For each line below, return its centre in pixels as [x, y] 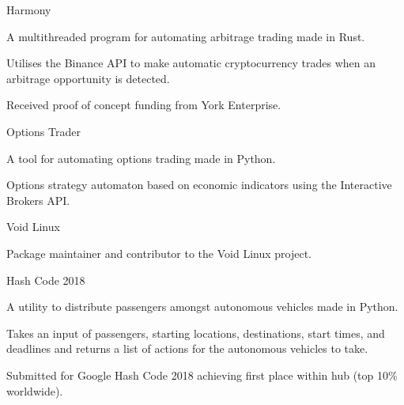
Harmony [29, 9]
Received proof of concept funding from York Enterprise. [144, 105]
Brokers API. [38, 200]
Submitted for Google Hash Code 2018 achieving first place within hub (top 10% [202, 375]
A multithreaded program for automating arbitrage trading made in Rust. [186, 36]
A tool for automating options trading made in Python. [141, 158]
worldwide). [35, 390]
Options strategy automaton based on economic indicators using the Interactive [199, 185]
